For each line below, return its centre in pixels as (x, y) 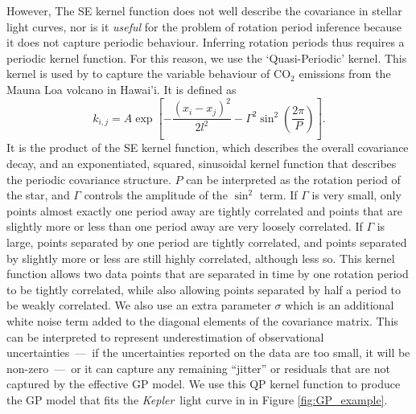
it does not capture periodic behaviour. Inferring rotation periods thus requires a (206, 42)
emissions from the (345, 74)
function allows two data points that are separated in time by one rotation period (208, 274)
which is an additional (340, 305)
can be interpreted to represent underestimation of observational (165, 336)
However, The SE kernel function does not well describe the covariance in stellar (204, 10)
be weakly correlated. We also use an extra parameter (139, 305)
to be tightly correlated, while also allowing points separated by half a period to (204, 289)
